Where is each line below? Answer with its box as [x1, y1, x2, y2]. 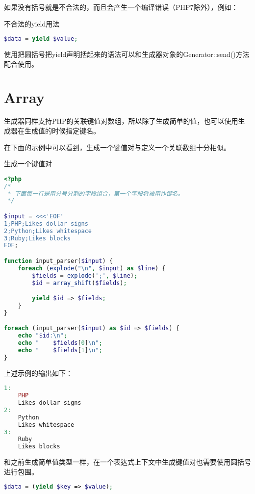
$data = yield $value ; [4, 35, 78, 43]
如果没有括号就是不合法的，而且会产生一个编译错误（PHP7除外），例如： [4, 2, 238, 12]
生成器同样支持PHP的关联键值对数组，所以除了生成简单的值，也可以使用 [4, 116, 238, 126]
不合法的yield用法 [4, 18, 60, 28]
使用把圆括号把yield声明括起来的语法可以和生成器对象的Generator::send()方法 [4, 49, 250, 59]
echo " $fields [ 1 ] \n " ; [18, 347, 102, 354]
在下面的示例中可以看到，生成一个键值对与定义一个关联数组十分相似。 [4, 142, 230, 152]
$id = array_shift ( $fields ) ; [32, 279, 127, 286]
